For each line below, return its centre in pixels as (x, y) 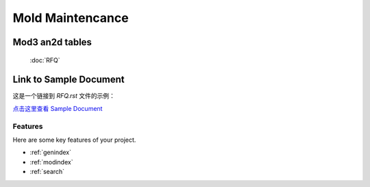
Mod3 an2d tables (52, 42)
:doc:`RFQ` (45, 60)
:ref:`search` (47, 172)
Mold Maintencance (71, 18)
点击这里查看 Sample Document (58, 108)
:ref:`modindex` (51, 162)
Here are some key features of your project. (74, 140)
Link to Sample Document (69, 80)
